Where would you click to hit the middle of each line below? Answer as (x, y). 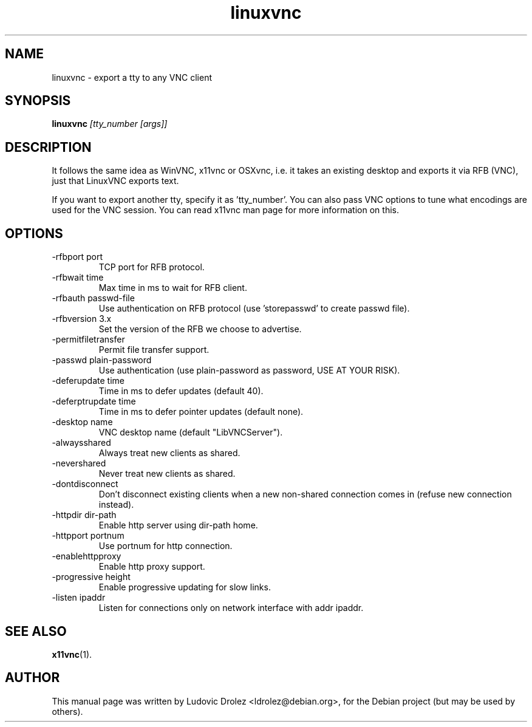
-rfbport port (77, 257)
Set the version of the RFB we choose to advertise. (200, 329)
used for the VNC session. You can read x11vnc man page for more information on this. (225, 210)
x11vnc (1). (72, 654)
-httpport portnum (88, 536)
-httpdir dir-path (84, 515)
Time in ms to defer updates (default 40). (181, 391)
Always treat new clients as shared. (169, 453)
